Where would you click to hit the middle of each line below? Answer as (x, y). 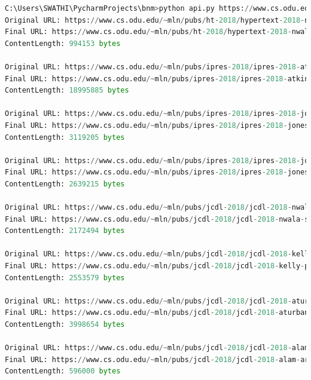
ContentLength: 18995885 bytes (67, 91)
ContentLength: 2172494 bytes (65, 231)
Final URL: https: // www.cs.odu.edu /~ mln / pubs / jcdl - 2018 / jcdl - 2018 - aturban (157, 313)
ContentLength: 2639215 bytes (65, 184)
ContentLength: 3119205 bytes (65, 137)
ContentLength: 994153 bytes (63, 43)
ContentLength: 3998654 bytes (65, 325)
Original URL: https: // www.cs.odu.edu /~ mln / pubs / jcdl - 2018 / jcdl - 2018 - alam (157, 348)
